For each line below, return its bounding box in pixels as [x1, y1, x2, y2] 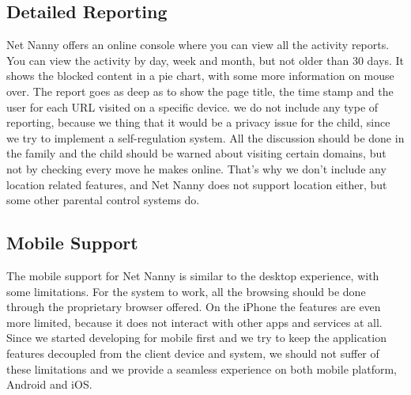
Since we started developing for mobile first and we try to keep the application [6, 329, 386, 346]
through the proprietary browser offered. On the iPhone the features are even [6, 298, 381, 315]
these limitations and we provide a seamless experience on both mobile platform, [6, 360, 397, 377]
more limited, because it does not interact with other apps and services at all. [6, 313, 383, 330]
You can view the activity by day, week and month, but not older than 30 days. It [6, 51, 404, 68]
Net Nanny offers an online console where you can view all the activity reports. [6, 36, 390, 53]
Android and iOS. [6, 376, 92, 393]
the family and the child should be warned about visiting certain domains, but [6, 145, 386, 161]
